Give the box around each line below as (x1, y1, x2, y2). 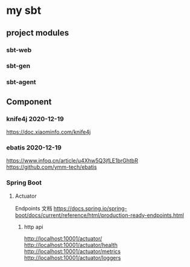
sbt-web (6, 46, 32, 54)
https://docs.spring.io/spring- (53, 204, 127, 212)
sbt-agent (6, 78, 36, 86)
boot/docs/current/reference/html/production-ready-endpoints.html (14, 212, 184, 219)
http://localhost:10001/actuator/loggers (24, 254, 121, 261)
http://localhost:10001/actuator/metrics (24, 248, 121, 255)
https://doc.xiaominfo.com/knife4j (6, 128, 91, 136)
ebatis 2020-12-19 (6, 143, 62, 151)
